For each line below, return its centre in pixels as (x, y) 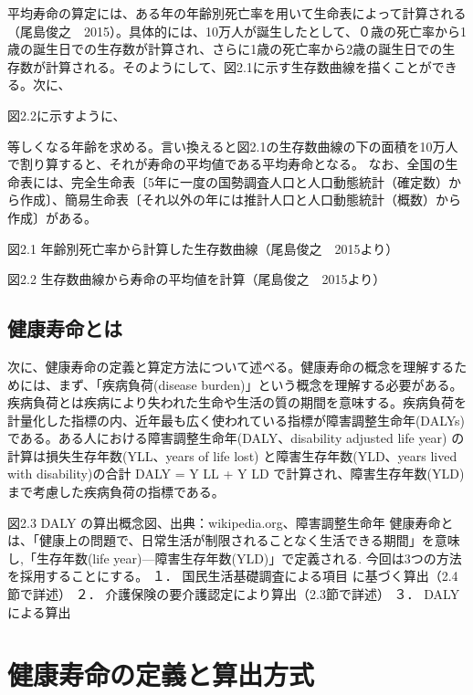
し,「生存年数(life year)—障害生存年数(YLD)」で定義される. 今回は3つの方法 (235, 558)
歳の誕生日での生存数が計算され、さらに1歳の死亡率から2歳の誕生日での (225, 49)
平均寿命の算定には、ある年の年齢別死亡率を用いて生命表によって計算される (237, 13)
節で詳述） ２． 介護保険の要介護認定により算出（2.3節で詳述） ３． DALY (234, 594)
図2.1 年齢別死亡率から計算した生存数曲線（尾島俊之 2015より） (203, 248)
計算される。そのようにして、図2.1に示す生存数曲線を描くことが (238, 66)
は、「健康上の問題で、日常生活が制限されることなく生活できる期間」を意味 (234, 540)
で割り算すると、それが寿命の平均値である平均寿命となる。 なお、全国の (226, 164)
